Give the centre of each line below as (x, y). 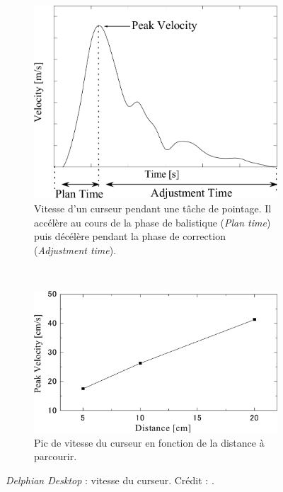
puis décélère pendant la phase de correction (130, 236)
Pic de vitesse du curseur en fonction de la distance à (149, 442)
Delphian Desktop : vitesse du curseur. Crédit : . (110, 480)
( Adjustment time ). (75, 250)
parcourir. (56, 456)
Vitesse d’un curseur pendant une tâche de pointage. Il (153, 208)
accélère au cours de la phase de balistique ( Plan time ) (152, 222)
